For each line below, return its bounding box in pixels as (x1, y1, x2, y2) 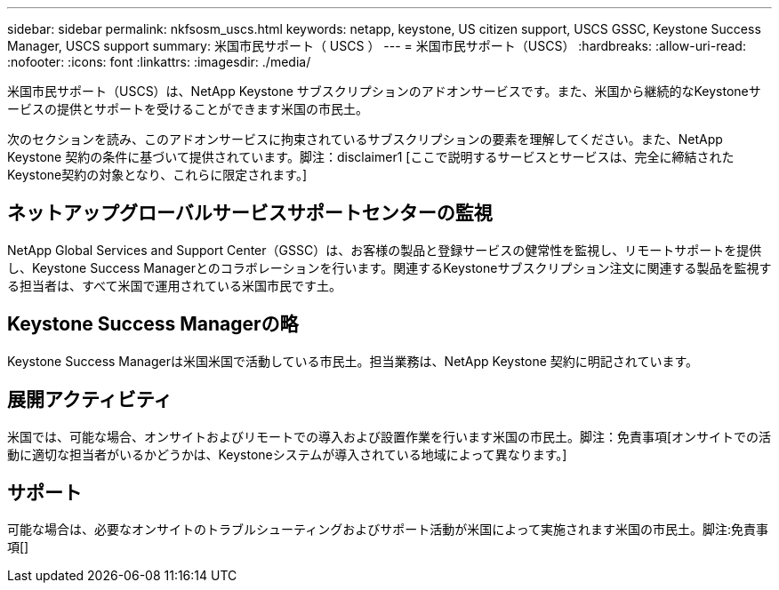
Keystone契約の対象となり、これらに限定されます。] (7, 167, 307, 182)
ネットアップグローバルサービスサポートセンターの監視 (7, 202, 493, 225)
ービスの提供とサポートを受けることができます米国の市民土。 (7, 101, 368, 116)
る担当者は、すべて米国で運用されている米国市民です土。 (7, 277, 342, 293)
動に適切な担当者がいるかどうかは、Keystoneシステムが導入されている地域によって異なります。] (7, 446, 567, 462)
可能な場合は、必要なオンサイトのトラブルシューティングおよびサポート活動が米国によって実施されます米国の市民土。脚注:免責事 (7, 522, 769, 538)
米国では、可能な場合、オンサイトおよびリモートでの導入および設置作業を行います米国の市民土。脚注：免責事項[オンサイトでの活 (7, 428, 772, 444)
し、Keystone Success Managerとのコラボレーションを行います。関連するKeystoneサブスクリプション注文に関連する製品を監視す (7, 259, 772, 275)
